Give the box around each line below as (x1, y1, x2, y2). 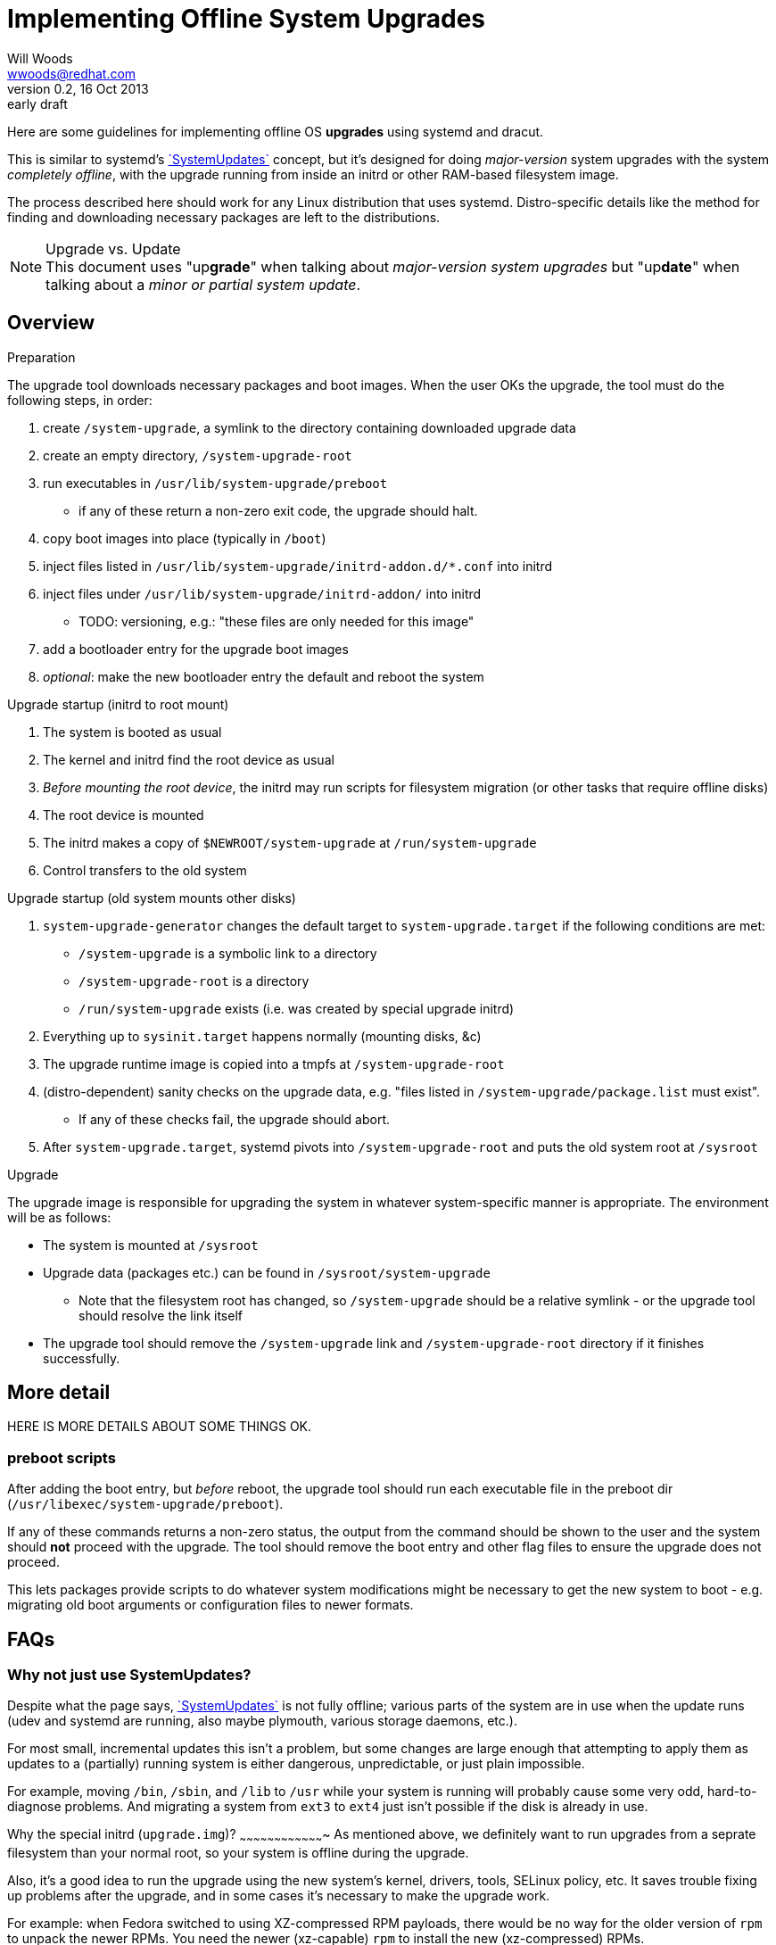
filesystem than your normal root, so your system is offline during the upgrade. (7, 1845, 469, 1861)
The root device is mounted (43, 807, 204, 823)
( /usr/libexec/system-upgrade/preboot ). (7, 1496, 284, 1512)
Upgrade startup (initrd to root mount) (7, 696, 229, 712)
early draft (7, 95, 68, 112)
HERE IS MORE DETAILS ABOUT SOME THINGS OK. (7, 1419, 312, 1435)
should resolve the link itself (78, 1307, 243, 1323)
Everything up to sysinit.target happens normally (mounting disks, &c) (43, 1028, 482, 1044)
